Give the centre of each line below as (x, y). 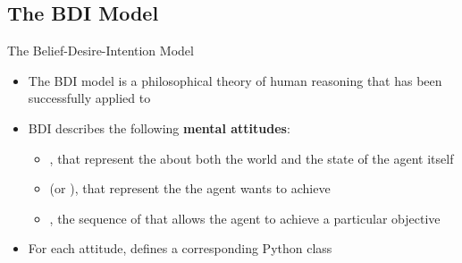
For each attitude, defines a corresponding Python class (180, 248)
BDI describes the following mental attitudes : (159, 127)
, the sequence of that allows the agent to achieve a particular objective (245, 218)
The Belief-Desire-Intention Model (101, 51)
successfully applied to (89, 98)
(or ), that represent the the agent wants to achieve (190, 188)
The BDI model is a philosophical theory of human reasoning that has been (235, 80)
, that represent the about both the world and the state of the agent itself (252, 158)
